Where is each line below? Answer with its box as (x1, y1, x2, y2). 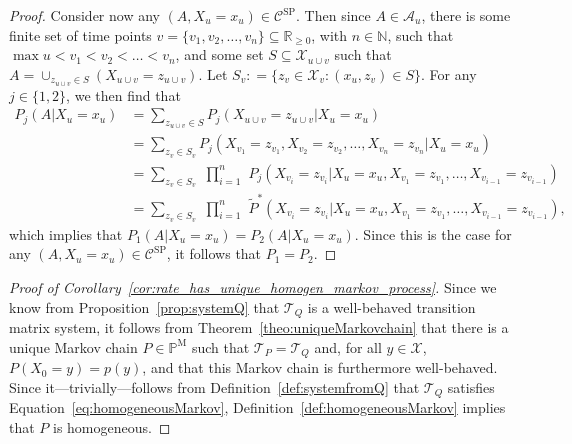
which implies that (9, 223, 123, 244)
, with (311, 24, 348, 45)
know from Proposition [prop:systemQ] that (9, 296, 280, 317)
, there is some (421, 5, 511, 25)
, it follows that (166, 243, 262, 264)
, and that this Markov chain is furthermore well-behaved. (142, 357, 498, 378)
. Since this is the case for (354, 223, 512, 244)
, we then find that (66, 84, 181, 105)
